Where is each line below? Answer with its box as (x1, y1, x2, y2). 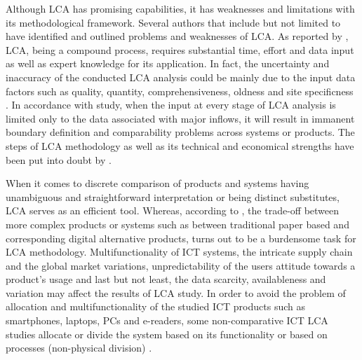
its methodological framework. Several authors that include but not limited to (6, 15, 341, 29)
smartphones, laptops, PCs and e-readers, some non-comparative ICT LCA (6, 313, 328, 328)
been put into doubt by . (6, 152, 112, 167)
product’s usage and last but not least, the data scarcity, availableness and (6, 272, 326, 286)
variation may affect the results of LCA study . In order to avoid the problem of (6, 285, 346, 300)
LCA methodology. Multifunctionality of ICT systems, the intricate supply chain (6, 244, 353, 259)
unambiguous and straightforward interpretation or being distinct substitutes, (6, 189, 340, 204)
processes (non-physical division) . (6, 340, 152, 355)
